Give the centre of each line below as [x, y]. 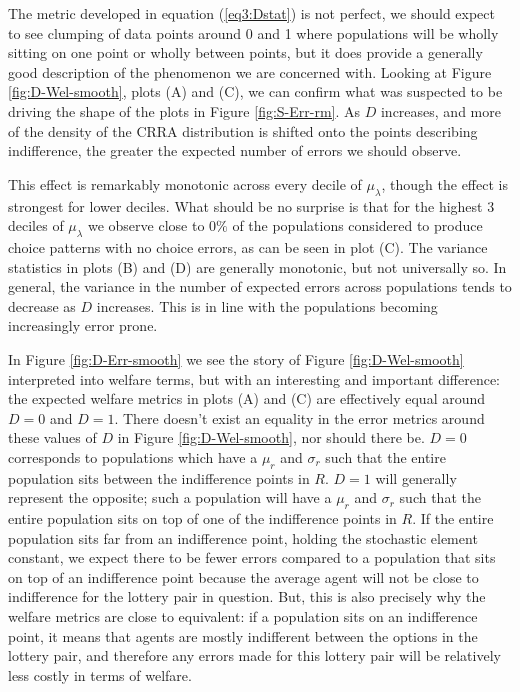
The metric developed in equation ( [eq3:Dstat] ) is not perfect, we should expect [251, 13]
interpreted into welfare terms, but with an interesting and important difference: [254, 378]
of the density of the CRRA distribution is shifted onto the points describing [243, 130]
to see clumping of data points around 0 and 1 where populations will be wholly [253, 32]
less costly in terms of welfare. [100, 674]
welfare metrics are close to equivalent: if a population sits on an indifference [243, 616]
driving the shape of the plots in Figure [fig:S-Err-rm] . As [184, 110]
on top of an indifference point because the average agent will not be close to [243, 576]
